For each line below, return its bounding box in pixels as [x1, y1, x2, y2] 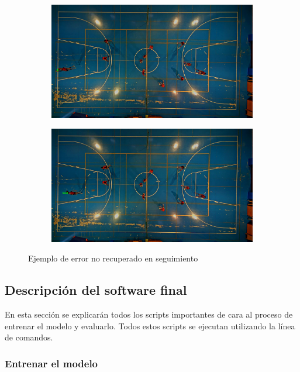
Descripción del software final [5, 281, 187, 299]
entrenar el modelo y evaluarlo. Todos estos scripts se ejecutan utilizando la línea [5, 319, 295, 332]
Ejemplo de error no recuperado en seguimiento [28, 252, 198, 264]
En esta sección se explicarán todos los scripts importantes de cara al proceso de [5, 308, 293, 320]
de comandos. [5, 331, 53, 343]
